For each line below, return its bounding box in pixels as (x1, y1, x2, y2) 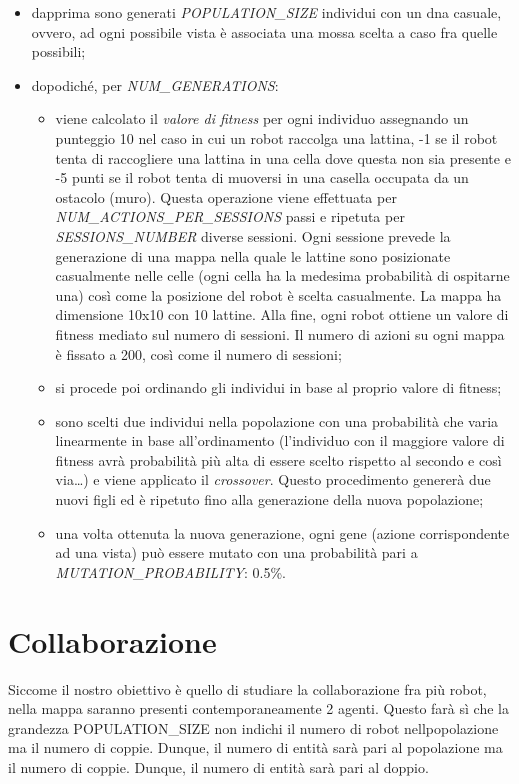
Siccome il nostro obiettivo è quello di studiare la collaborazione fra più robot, (8, 678, 487, 699)
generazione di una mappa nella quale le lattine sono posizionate (55, 245, 451, 266)
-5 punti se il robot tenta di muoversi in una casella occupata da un (55, 167, 469, 188)
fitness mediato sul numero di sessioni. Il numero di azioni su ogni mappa (55, 323, 505, 344)
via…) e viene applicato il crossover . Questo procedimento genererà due (55, 469, 491, 490)
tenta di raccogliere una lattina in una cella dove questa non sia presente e (55, 147, 511, 168)
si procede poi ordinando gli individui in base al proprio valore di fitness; (55, 377, 502, 398)
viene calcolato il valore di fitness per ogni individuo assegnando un (55, 108, 469, 129)
